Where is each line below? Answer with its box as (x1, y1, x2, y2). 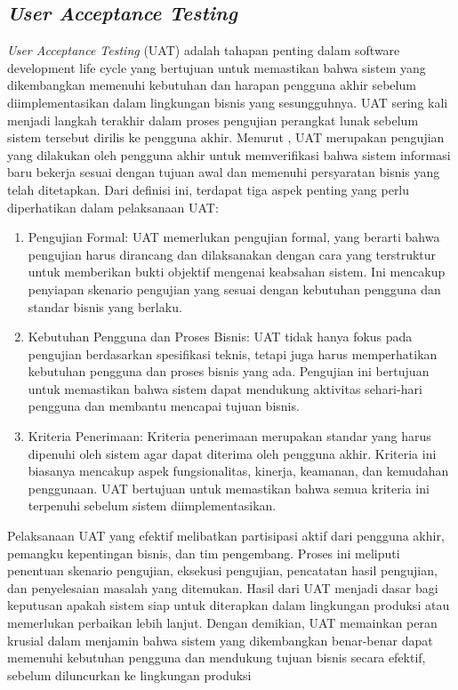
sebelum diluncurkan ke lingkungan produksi (7, 665, 252, 684)
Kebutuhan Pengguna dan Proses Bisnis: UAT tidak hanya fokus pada (28, 327, 413, 346)
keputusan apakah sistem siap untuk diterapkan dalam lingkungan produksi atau (7, 596, 450, 614)
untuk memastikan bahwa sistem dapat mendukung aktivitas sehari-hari (28, 379, 422, 397)
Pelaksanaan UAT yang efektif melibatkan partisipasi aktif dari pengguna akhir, (7, 526, 445, 545)
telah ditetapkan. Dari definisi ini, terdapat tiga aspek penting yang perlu (7, 180, 410, 198)
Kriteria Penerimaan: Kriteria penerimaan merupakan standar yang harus (28, 427, 431, 445)
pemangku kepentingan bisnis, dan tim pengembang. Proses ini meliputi (7, 543, 400, 562)
